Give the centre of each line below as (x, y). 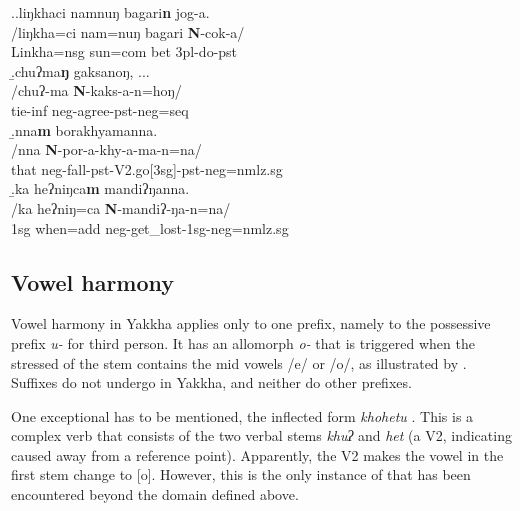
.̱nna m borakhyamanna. (84, 129)
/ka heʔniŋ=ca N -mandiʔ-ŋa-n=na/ (121, 207)
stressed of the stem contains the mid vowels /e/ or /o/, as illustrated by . (239, 362)
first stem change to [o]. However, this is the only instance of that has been (241, 474)
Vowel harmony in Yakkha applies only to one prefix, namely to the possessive (251, 323)
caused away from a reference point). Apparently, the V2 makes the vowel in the (257, 454)
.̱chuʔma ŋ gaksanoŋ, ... (80, 70)
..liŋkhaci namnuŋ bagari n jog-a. (110, 12)
